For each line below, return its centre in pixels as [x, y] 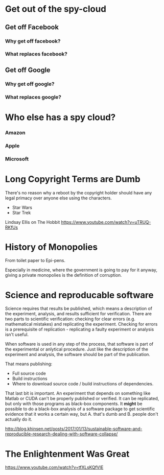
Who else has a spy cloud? [60, 117]
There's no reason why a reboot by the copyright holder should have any [79, 192]
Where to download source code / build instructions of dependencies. [83, 384]
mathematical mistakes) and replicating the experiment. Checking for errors [81, 324]
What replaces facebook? [36, 54]
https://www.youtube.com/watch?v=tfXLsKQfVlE [54, 467]
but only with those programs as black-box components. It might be [74, 404]
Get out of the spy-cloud [56, 9]
